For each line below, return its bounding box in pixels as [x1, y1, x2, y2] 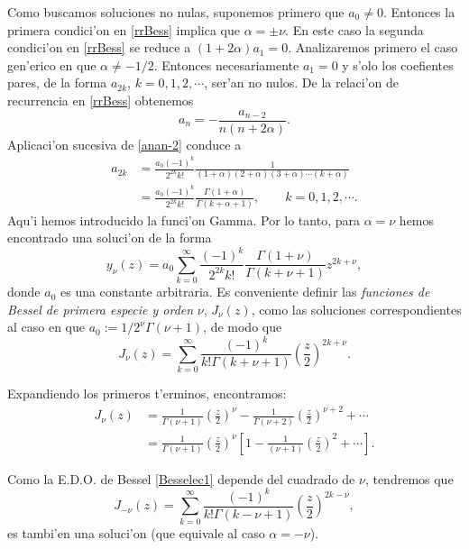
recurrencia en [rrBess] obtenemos [7, 90, 194, 109]
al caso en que [7, 317, 86, 336]
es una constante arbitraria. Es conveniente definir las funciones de [60, 282, 430, 301]
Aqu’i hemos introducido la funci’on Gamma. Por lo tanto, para [7, 210, 360, 229]
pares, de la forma [7, 73, 107, 92]
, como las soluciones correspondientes [251, 299, 462, 318]
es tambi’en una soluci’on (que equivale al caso [7, 523, 265, 542]
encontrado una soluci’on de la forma [7, 228, 212, 247]
